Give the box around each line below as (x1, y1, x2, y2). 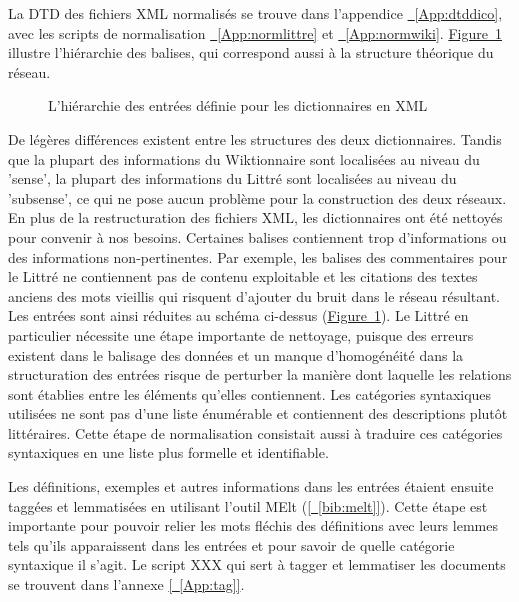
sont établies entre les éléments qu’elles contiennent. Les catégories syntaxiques (8, 383, 492, 404)
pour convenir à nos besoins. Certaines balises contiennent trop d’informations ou (8, 226, 507, 247)
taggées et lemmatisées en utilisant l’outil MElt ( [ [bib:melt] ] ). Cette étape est (8, 495, 488, 516)
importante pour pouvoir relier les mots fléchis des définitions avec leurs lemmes (8, 515, 498, 536)
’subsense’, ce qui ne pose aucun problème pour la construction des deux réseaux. (8, 187, 507, 208)
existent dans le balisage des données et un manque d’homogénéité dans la (8, 344, 464, 365)
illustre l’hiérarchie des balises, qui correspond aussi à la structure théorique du (8, 42, 494, 63)
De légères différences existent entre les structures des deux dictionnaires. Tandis (8, 128, 502, 149)
